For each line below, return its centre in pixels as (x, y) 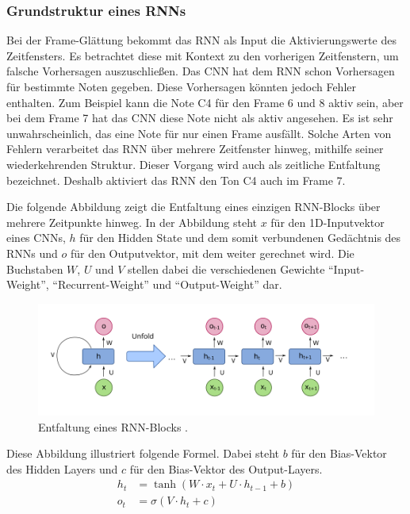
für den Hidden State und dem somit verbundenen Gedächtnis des (240, 238)
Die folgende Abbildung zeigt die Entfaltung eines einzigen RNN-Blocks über (194, 207)
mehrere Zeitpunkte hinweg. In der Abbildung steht (132, 222)
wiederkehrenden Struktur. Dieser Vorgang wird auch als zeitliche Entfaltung (194, 164)
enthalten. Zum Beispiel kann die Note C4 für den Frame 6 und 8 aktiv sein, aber (205, 102)
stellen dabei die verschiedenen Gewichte (226, 269)
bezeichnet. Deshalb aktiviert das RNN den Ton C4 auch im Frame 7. (176, 180)
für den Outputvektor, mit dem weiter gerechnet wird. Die (212, 253)
